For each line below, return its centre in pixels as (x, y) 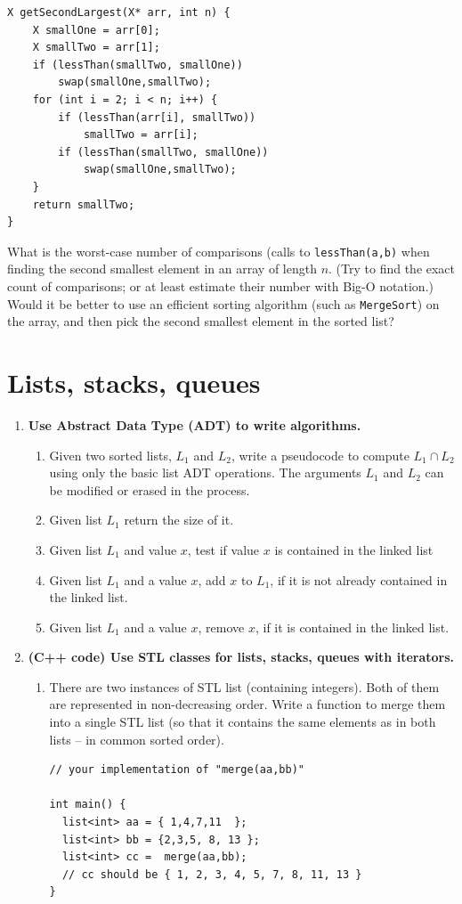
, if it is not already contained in (359, 579)
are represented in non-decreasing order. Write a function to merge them (247, 704)
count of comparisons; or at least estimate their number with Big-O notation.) (220, 285)
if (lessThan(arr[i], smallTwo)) (157, 117)
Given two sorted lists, (110, 455)
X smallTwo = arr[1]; (96, 48)
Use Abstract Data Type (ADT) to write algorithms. (195, 424)
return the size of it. (179, 520)
